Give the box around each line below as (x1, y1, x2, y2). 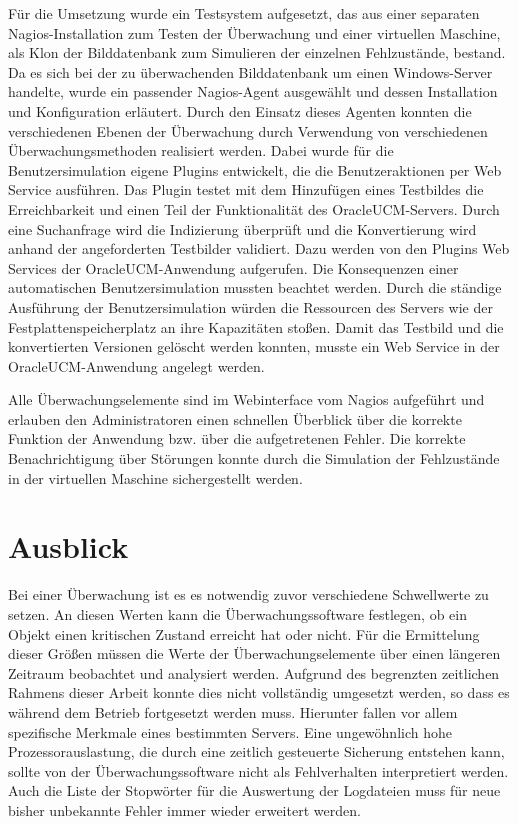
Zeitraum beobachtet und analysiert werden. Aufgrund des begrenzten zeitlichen (8, 662, 500, 683)
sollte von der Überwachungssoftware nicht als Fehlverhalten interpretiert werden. (8, 760, 509, 781)
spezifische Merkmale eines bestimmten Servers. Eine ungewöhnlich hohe (8, 721, 452, 742)
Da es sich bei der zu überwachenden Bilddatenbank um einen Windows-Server (8, 61, 493, 82)
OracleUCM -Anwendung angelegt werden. (8, 355, 265, 376)
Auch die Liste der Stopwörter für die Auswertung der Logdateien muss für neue (8, 780, 501, 801)
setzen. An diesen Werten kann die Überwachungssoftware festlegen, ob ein (8, 603, 467, 624)
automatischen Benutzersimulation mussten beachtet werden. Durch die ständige (8, 277, 502, 298)
